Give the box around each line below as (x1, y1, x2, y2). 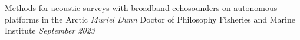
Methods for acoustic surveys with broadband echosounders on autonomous (5, 2, 278, 13)
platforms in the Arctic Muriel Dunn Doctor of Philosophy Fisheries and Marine (5, 13, 295, 25)
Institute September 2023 (5, 24, 95, 37)
